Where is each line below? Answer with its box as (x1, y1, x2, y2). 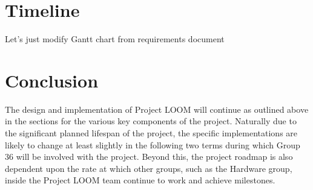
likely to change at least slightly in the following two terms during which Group (5, 138, 300, 151)
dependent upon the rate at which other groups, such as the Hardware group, (5, 162, 292, 174)
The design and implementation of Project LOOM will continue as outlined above (5, 103, 309, 115)
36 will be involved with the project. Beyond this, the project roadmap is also (5, 150, 293, 163)
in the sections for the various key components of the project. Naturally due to (5, 115, 297, 127)
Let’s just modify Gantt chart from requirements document (5, 33, 225, 45)
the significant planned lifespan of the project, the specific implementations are (5, 127, 298, 139)
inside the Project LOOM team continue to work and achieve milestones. (5, 174, 275, 186)
